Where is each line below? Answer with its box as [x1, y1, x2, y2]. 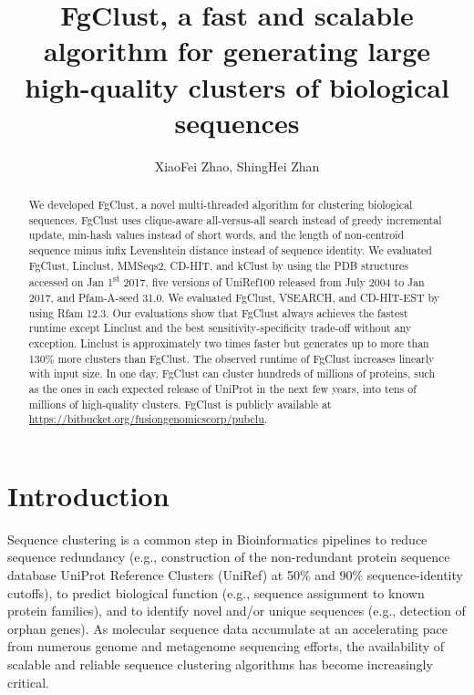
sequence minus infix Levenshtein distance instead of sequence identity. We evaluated [28, 243, 432, 258]
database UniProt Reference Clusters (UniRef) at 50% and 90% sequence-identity [7, 565, 463, 585]
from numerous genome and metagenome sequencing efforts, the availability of [7, 637, 445, 656]
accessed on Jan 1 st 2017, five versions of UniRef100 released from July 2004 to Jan [28, 272, 425, 290]
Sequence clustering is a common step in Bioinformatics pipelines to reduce [7, 529, 428, 548]
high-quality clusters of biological [25, 67, 449, 105]
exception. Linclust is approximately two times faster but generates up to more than [28, 335, 429, 350]
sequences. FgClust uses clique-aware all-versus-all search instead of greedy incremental [28, 212, 442, 227]
